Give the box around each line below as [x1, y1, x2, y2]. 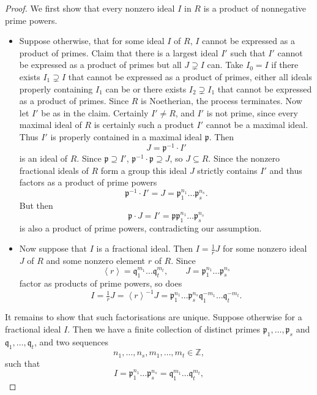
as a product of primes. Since [19, 94, 129, 107]
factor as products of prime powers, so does [19, 277, 182, 290]
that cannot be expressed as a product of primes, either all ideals [68, 70, 312, 83]
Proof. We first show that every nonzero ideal [5, 2, 175, 14]
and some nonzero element [46, 254, 145, 266]
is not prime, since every [206, 106, 298, 119]
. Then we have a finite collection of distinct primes [67, 322, 261, 335]
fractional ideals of [19, 164, 89, 176]
